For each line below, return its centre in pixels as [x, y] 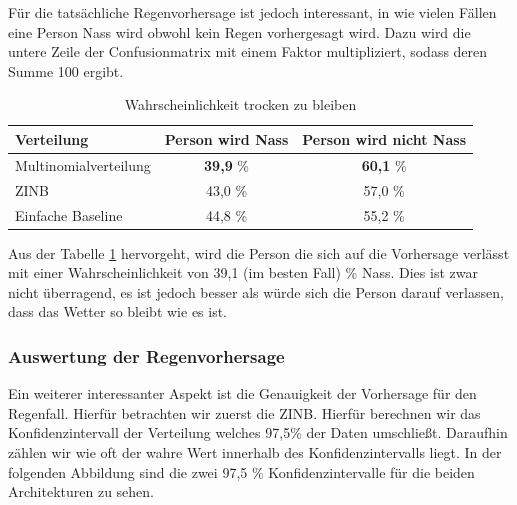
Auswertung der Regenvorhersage [146, 355]
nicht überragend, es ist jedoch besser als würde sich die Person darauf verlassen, [256, 291]
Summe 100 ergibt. [66, 70]
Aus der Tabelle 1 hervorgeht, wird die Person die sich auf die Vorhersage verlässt [259, 252]
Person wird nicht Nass [384, 138]
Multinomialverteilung [83, 164]
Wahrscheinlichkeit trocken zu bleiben [240, 104]
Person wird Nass [226, 138]
